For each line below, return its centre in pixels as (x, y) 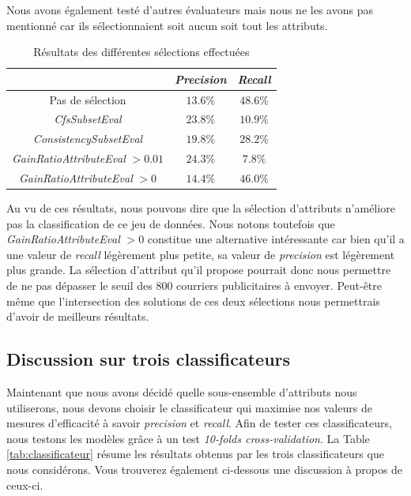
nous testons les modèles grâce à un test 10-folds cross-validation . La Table (188, 438)
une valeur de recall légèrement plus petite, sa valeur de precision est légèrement (201, 254)
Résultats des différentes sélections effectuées (141, 52)
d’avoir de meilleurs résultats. (78, 316)
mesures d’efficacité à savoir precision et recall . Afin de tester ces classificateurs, (199, 423)
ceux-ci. (25, 485)
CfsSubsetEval (88, 119)
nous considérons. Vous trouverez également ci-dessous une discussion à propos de (205, 470)
